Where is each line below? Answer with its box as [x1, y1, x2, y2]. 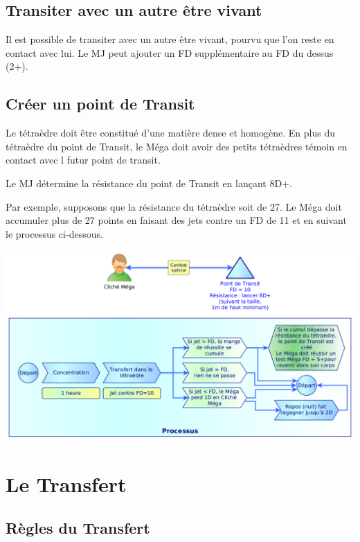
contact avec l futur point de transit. [6, 152, 161, 167]
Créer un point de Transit [6, 93, 195, 114]
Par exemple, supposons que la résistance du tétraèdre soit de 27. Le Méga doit [6, 199, 342, 213]
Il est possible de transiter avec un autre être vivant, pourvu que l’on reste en [6, 32, 334, 46]
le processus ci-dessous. [6, 226, 103, 241]
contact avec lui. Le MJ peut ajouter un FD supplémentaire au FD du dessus [6, 45, 334, 60]
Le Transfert [6, 469, 127, 498]
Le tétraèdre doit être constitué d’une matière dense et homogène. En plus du [6, 125, 335, 140]
